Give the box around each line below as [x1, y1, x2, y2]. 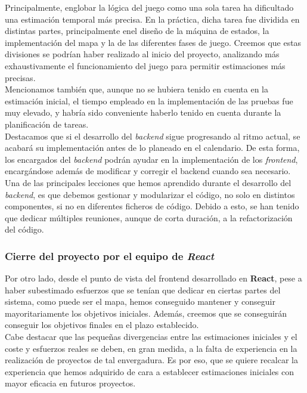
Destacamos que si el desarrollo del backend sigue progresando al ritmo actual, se [5, 129, 300, 142]
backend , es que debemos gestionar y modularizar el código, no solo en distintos [5, 188, 295, 200]
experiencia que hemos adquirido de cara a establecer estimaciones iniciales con [5, 365, 294, 377]
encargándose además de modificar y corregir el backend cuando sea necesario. [5, 165, 291, 177]
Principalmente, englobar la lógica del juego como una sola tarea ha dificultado [5, 1, 294, 13]
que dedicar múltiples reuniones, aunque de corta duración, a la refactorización [5, 211, 293, 224]
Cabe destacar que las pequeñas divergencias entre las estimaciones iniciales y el [5, 330, 297, 343]
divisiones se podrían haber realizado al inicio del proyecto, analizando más [5, 48, 280, 60]
